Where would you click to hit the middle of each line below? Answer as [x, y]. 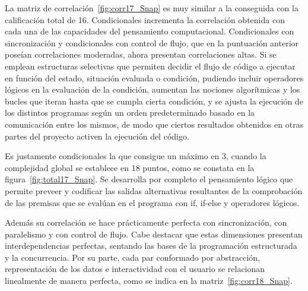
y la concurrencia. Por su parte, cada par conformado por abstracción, [133, 257]
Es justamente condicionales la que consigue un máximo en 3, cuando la [136, 156]
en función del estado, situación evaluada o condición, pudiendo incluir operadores [154, 78]
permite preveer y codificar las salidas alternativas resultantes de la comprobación [154, 190]
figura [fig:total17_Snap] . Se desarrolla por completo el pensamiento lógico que [149, 179]
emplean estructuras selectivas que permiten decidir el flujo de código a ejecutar [150, 66]
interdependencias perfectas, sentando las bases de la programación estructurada [151, 246]
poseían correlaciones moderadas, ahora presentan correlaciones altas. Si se [141, 54]
